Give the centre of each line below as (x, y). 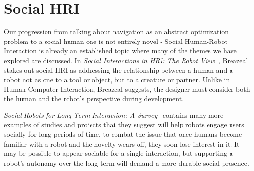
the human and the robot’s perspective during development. (94, 98)
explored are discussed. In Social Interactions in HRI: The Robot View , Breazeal (126, 60)
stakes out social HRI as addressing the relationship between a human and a (118, 70)
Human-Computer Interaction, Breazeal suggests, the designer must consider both (127, 89)
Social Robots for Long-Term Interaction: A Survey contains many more (114, 115)
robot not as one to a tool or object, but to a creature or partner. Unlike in (117, 79)
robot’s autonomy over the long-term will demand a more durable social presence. (127, 162)
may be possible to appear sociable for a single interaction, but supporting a (118, 153)
